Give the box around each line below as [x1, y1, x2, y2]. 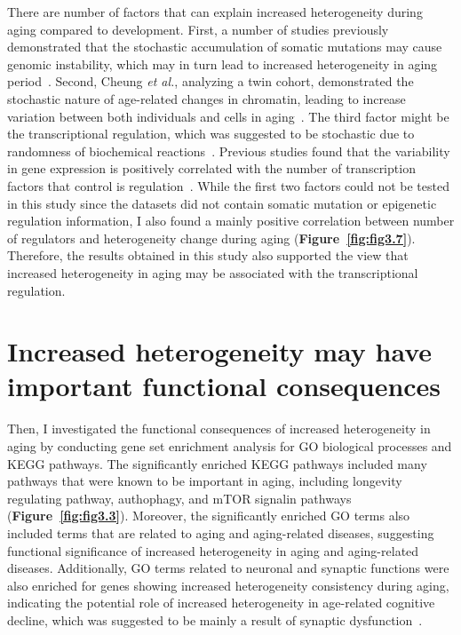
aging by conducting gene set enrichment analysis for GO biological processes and [7, 437, 452, 455]
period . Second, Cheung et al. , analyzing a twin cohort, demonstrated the [7, 72, 414, 91]
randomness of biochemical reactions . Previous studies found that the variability [7, 141, 450, 160]
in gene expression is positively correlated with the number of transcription [7, 159, 416, 178]
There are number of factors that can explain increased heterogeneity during [7, 3, 423, 20]
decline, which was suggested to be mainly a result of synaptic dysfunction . [7, 610, 423, 629]
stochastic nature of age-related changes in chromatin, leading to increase [7, 89, 406, 107]
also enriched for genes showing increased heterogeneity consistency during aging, [7, 575, 449, 594]
